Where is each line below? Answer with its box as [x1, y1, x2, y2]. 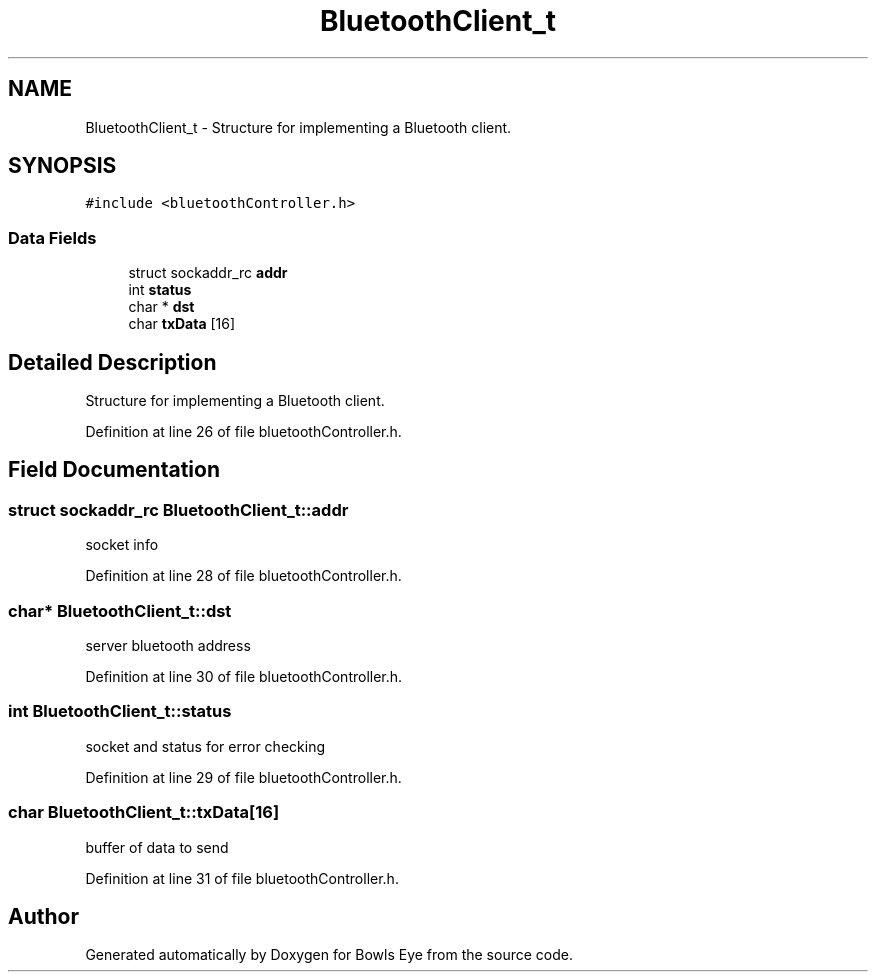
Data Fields [8, 227, 97, 248]
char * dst [128, 298, 195, 316]
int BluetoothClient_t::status [8, 701, 232, 722]
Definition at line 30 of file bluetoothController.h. [85, 668, 403, 685]
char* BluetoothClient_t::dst [8, 600, 232, 621]
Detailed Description [8, 349, 217, 375]
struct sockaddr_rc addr [128, 264, 288, 282]
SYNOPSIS [8, 153, 117, 179]
